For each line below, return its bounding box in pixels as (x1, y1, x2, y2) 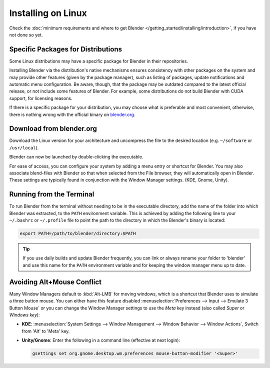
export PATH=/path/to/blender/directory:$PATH (19, 230, 136, 236)
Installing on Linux (9, 7, 87, 18)
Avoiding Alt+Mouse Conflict (9, 277, 102, 286)
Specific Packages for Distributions (9, 45, 122, 53)
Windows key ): (9, 311, 40, 317)
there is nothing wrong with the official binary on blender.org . (9, 111, 135, 117)
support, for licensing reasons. (9, 95, 72, 101)
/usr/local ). (9, 144, 39, 150)
